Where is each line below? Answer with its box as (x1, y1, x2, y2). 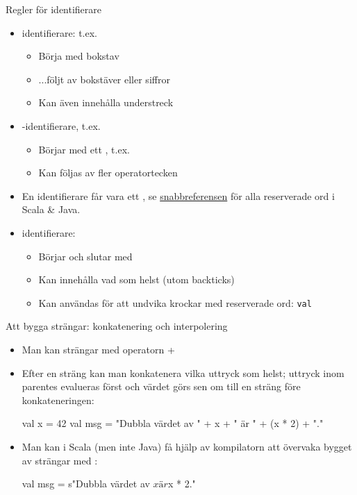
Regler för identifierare (6, 2, 102, 16)
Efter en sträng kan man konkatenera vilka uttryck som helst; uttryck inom (22, 365, 344, 380)
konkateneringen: (22, 392, 94, 407)
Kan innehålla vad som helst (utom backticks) (38, 272, 235, 287)
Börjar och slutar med (38, 249, 133, 263)
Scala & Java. (22, 202, 81, 217)
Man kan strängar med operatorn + (22, 342, 175, 356)
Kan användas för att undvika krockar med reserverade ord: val (38, 295, 312, 310)
